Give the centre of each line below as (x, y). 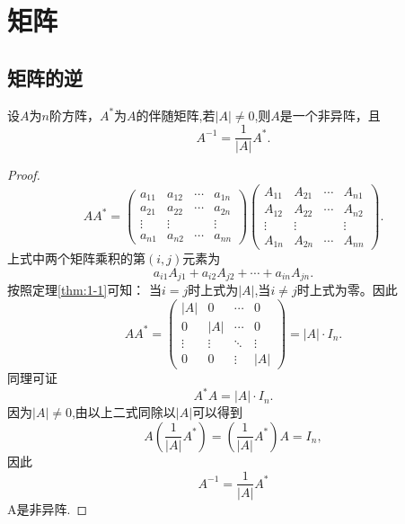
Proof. (24, 175)
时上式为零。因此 (347, 290)
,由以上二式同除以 (123, 412)
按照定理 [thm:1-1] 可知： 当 (84, 290)
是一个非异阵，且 (330, 115)
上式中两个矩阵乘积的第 (76, 258)
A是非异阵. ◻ (48, 508)
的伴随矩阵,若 (176, 115)
